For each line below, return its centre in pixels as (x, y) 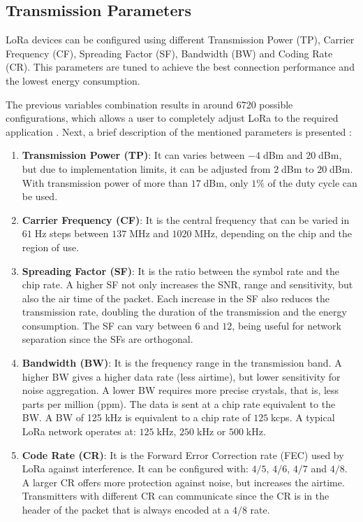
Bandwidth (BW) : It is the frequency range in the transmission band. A (182, 363)
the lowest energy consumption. (73, 80)
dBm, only (226, 182)
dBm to (298, 168)
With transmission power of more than (105, 182)
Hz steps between (72, 233)
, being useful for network (287, 325)
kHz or (212, 431)
